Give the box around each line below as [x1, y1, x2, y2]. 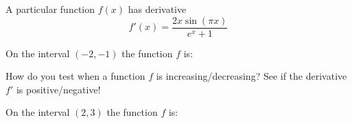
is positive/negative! [16, 82, 101, 96]
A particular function [5, 2, 95, 16]
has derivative [128, 2, 187, 16]
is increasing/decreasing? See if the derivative [156, 69, 347, 83]
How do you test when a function [5, 69, 145, 83]
